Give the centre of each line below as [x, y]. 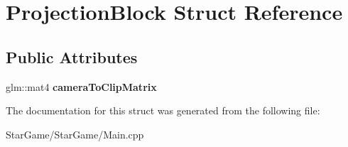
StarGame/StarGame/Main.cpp [75, 134]
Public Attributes [72, 56]
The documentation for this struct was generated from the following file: [163, 110]
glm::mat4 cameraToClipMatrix [81, 86]
